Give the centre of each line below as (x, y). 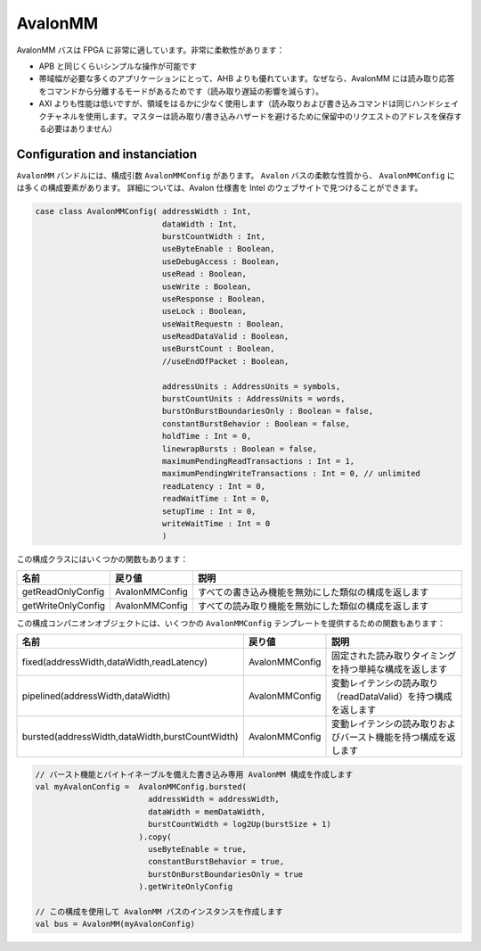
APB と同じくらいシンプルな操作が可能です (118, 66)
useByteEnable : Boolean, (218, 249)
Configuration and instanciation (107, 154)
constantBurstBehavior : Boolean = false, (256, 423)
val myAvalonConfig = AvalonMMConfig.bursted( (141, 787)
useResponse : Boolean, (214, 298)
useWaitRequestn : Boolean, (223, 324)
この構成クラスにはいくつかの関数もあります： (102, 559)
